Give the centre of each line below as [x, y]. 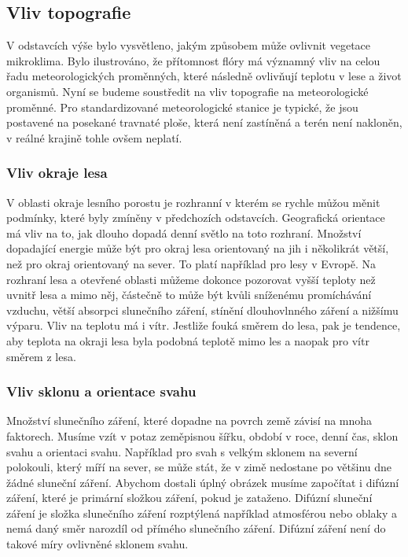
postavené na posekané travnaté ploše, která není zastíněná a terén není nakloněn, [204, 122]
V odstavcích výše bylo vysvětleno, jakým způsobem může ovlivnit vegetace [189, 45]
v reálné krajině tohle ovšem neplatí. [94, 137]
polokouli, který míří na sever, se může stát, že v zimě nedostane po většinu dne [199, 467]
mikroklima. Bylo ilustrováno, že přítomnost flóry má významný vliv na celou [193, 60]
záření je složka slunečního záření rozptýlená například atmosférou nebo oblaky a [202, 513]
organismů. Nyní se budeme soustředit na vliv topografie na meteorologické [187, 91]
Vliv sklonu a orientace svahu [101, 391]
